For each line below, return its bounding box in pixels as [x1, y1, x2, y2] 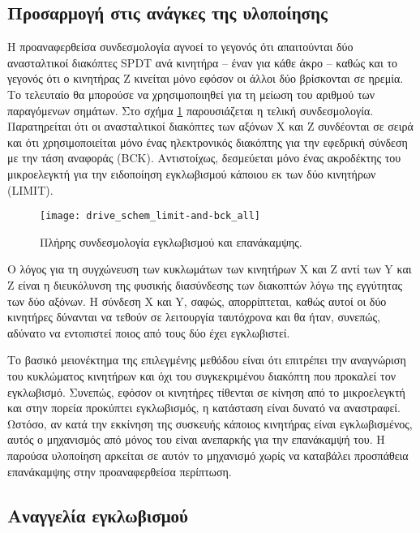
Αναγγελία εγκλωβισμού [7, 502, 188, 527]
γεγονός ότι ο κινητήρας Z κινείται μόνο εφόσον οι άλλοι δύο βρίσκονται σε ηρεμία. [7, 70, 404, 87]
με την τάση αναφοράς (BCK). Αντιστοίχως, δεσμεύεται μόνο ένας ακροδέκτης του [7, 149, 401, 166]
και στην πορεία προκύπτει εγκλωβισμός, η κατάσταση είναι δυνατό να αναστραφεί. [7, 399, 401, 416]
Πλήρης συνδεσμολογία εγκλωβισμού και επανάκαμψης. [40, 233, 302, 250]
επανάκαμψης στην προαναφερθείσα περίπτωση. [7, 462, 232, 479]
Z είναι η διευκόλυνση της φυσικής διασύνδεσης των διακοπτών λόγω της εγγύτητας [7, 276, 403, 293]
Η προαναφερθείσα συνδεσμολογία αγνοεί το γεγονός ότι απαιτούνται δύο [7, 38, 354, 55]
